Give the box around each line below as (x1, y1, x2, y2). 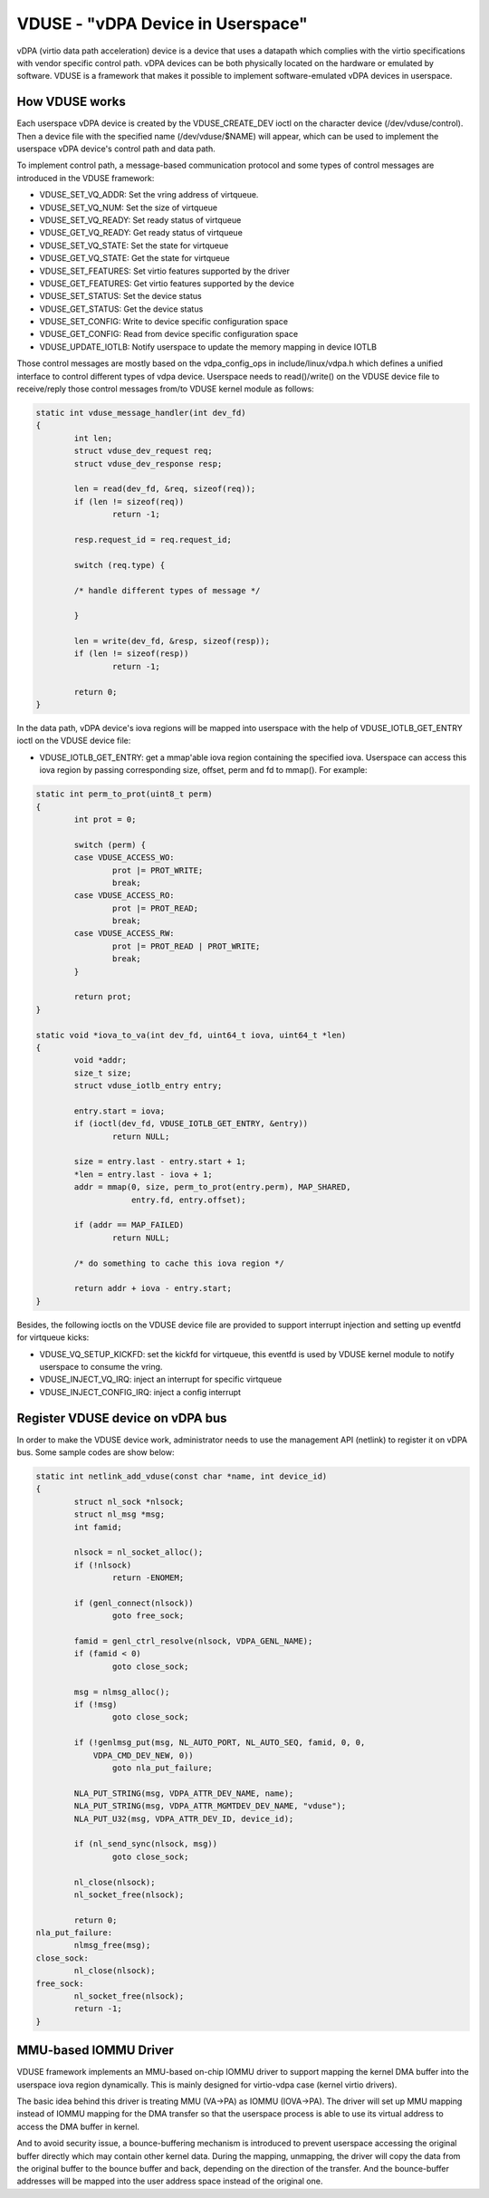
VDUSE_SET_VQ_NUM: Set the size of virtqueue (39, 202, 217, 213)
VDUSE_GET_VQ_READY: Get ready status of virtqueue (39, 227, 244, 238)
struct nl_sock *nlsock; (73, 1496, 185, 1507)
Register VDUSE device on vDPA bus (16, 1410, 227, 1426)
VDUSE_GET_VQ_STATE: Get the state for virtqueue (39, 253, 230, 264)
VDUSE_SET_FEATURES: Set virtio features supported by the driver (39, 265, 290, 276)
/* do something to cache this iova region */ (73, 1258, 284, 1268)
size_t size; (73, 1067, 132, 1078)
